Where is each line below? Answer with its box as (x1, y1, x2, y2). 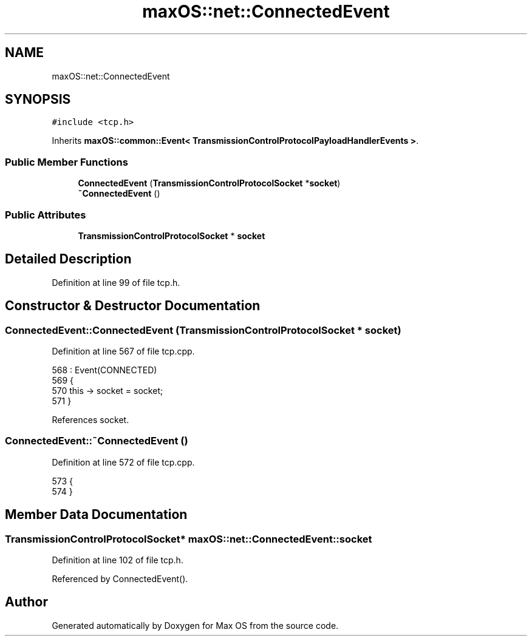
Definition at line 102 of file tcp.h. (52, 554, 183, 565)
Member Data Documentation (5, 507, 188, 523)
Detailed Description (5, 251, 132, 267)
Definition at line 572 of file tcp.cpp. (52, 456, 195, 467)
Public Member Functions (5, 155, 128, 168)
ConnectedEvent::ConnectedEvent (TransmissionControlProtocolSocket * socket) (5, 324, 401, 336)
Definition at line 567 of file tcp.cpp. (52, 346, 195, 356)
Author (5, 594, 48, 610)
